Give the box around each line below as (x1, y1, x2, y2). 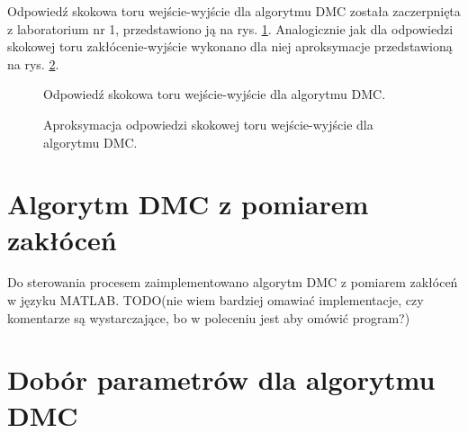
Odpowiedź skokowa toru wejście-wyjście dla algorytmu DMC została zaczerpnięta (7, 2, 461, 20)
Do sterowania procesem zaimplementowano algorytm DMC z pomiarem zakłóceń (7, 273, 458, 292)
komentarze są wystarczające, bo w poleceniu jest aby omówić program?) (7, 308, 410, 327)
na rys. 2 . (7, 54, 59, 73)
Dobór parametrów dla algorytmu (7, 361, 436, 398)
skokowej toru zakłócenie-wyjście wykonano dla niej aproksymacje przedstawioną (7, 37, 453, 56)
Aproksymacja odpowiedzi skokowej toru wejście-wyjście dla (43, 114, 373, 133)
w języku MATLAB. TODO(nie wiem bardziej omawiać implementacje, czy (7, 291, 424, 310)
